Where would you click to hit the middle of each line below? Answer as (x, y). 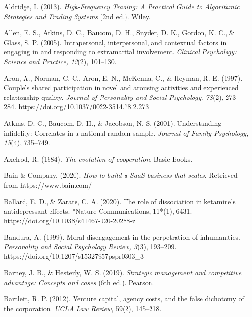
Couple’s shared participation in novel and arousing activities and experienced (121, 87)
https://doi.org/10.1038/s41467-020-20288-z (70, 220)
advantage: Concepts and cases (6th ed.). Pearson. (79, 282)
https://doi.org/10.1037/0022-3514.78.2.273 (84, 107)
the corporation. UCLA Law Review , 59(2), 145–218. (83, 308)
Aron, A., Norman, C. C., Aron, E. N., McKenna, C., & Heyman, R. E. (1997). (123, 78)
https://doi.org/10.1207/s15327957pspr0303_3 (74, 256)
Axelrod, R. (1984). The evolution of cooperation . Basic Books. (98, 158)
